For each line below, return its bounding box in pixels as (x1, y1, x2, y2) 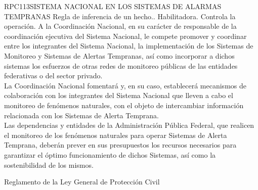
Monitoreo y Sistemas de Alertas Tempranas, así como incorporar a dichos (4, 50, 235, 61)
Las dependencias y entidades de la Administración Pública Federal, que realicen (4, 120, 254, 130)
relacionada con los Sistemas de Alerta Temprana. (4, 110, 159, 120)
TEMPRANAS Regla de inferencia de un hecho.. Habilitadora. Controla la (4, 11, 236, 21)
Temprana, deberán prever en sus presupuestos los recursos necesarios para (4, 139, 237, 150)
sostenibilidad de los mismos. (4, 159, 94, 170)
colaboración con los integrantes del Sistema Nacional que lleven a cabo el (4, 90, 233, 101)
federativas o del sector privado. (4, 70, 103, 81)
